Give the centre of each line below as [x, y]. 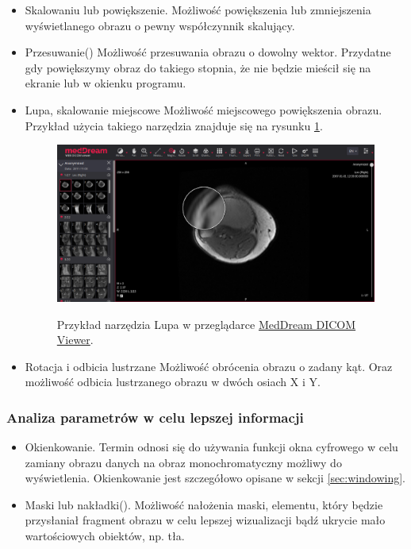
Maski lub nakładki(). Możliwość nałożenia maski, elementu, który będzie [204, 504]
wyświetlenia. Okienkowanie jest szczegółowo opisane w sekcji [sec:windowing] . [215, 478]
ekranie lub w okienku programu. [106, 83]
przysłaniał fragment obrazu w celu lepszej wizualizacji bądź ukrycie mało [205, 520]
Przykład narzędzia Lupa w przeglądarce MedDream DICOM [206, 324]
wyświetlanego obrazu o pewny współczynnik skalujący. [160, 25]
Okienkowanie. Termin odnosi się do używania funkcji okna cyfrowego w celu [211, 447]
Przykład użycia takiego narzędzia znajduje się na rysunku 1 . [174, 125]
